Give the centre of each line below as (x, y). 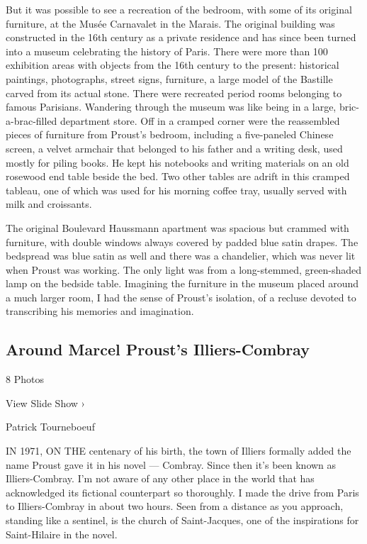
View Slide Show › (45, 403)
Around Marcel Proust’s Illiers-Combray (158, 349)
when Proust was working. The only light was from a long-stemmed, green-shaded (183, 269)
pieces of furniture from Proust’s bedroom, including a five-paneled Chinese (170, 134)
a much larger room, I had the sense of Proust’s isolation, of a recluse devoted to (181, 297)
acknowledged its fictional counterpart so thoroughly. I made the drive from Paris (182, 492)
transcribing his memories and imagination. (100, 311)
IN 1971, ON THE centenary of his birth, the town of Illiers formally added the (179, 451)
